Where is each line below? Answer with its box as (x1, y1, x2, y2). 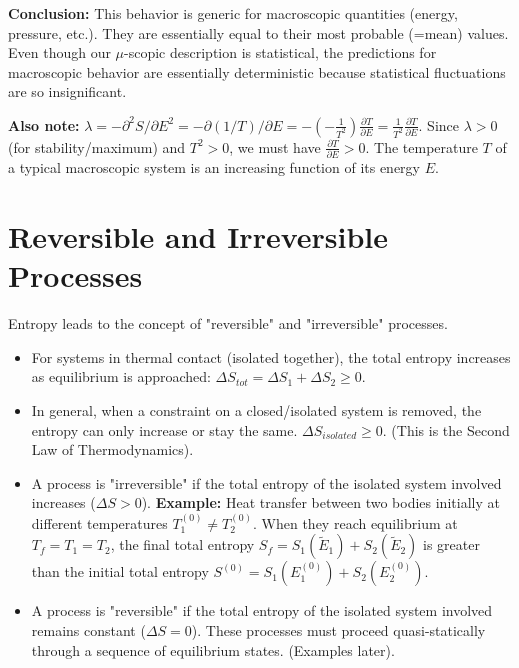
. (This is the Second (382, 419, 510, 440)
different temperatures (31, 512, 168, 533)
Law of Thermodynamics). (31, 439, 194, 460)
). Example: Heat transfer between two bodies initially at (141, 492, 500, 513)
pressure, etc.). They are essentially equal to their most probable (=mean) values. (8, 22, 509, 43)
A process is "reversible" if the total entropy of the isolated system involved (31, 600, 493, 621)
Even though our (8, 42, 111, 63)
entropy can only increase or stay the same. (31, 419, 298, 440)
